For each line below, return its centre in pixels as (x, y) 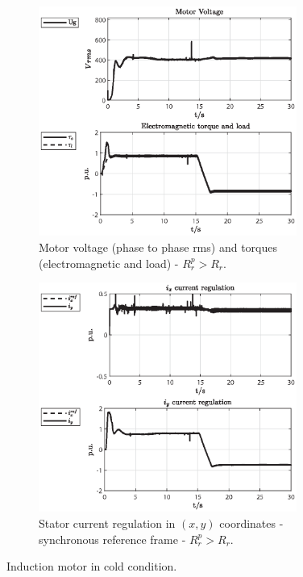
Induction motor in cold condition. (92, 566)
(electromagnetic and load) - (109, 263)
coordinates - (251, 523)
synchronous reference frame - (112, 539)
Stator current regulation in (107, 523)
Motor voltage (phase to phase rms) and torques (158, 247)
